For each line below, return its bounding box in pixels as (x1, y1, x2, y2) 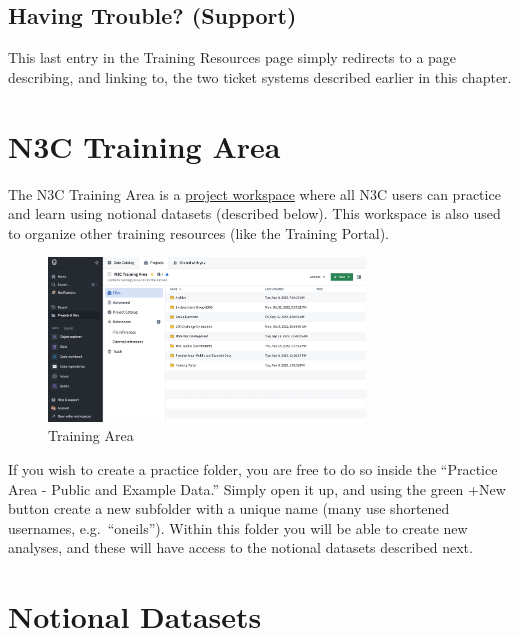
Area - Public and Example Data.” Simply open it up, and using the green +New (8, 478, 506, 499)
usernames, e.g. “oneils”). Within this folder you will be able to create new (8, 517, 468, 538)
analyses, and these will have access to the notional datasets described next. (8, 537, 473, 558)
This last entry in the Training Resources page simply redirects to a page (8, 47, 457, 68)
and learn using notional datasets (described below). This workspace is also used (8, 203, 501, 224)
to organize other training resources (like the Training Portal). (8, 222, 389, 243)
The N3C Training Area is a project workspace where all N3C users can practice (8, 183, 501, 204)
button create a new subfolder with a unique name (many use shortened (8, 498, 450, 519)
